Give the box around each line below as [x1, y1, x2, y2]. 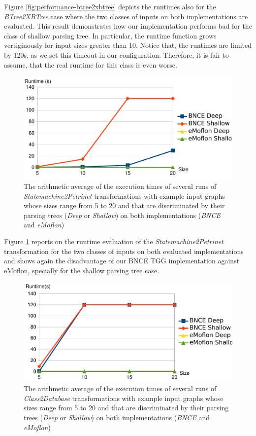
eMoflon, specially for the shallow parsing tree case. [4, 265, 160, 275]
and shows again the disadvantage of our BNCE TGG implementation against [4, 255, 240, 266]
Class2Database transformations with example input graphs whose [24, 393, 224, 403]
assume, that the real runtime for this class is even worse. [4, 59, 177, 70]
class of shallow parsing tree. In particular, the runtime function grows [4, 30, 217, 40]
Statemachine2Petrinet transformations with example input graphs [24, 190, 225, 201]
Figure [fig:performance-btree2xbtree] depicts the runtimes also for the [4, 1, 216, 11]
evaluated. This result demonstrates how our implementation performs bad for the [4, 21, 252, 31]
